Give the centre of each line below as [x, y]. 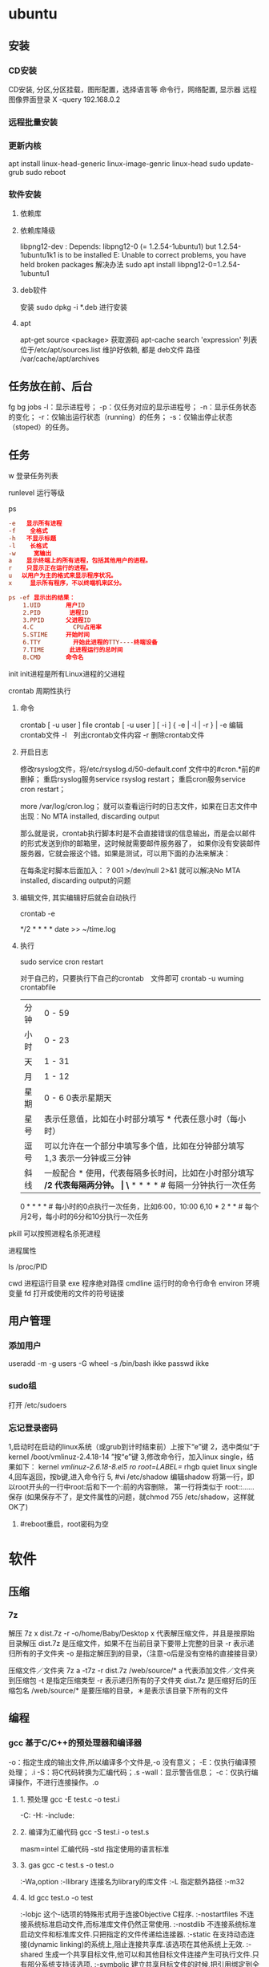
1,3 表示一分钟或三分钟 [87, 1158]
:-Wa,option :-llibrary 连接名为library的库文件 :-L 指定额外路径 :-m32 [132, 1881]
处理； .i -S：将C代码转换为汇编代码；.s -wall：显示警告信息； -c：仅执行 [130, 1772]
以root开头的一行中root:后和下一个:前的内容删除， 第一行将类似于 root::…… [131, 1487]
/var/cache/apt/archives [60, 359]
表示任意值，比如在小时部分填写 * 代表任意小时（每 [141, 1119]
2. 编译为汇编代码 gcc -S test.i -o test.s [84, 1831]
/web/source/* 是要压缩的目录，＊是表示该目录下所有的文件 [130, 1690]
